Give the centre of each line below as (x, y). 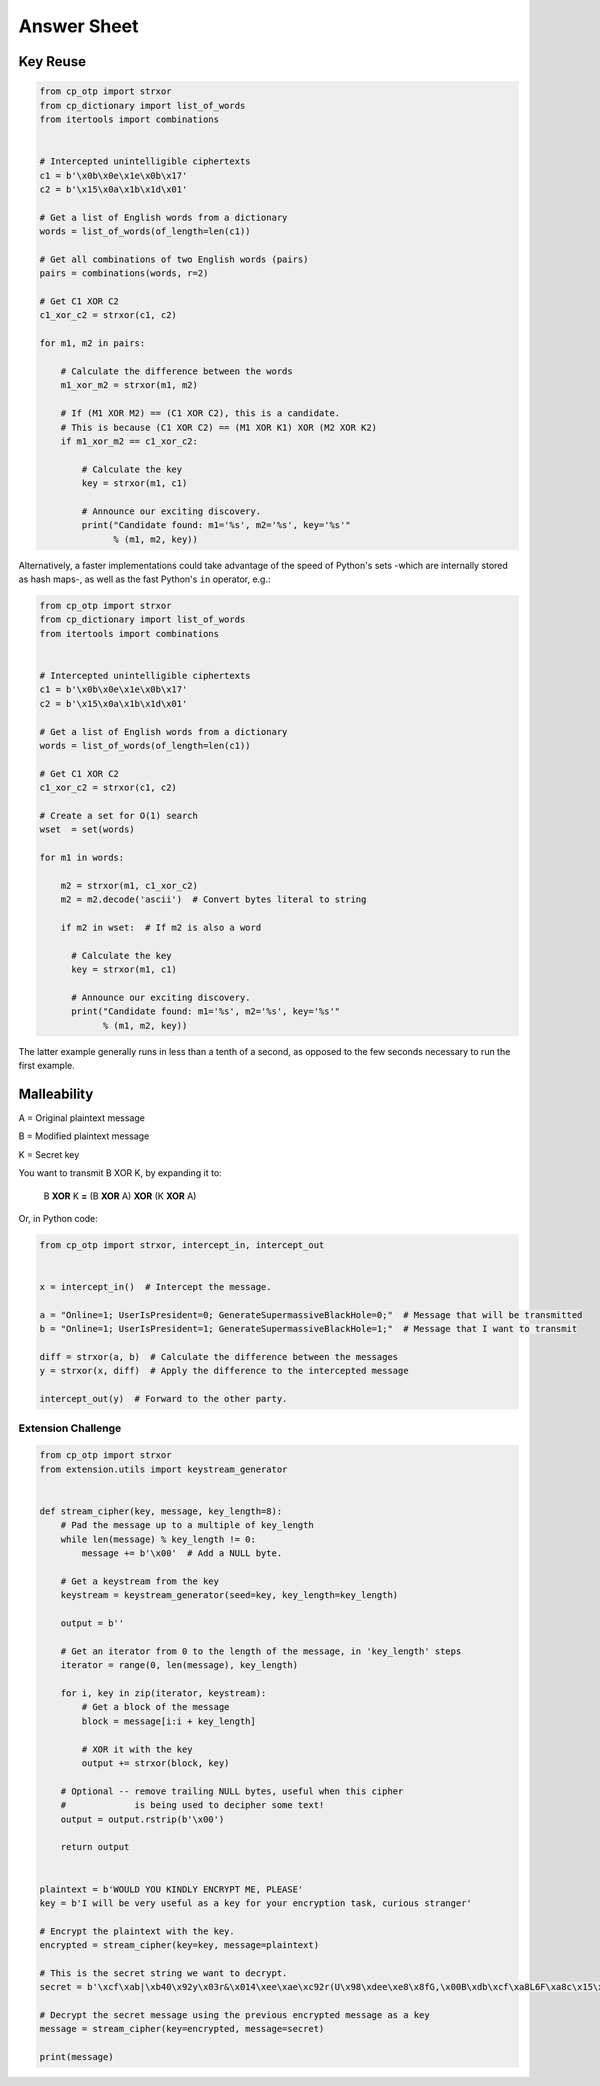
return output (95, 1847)
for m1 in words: (82, 858)
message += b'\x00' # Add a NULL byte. (182, 1553)
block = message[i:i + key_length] (169, 1721)
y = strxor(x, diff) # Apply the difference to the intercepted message (224, 1371)
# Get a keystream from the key (140, 1581)
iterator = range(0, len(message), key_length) (179, 1665)
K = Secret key (49, 1154)
